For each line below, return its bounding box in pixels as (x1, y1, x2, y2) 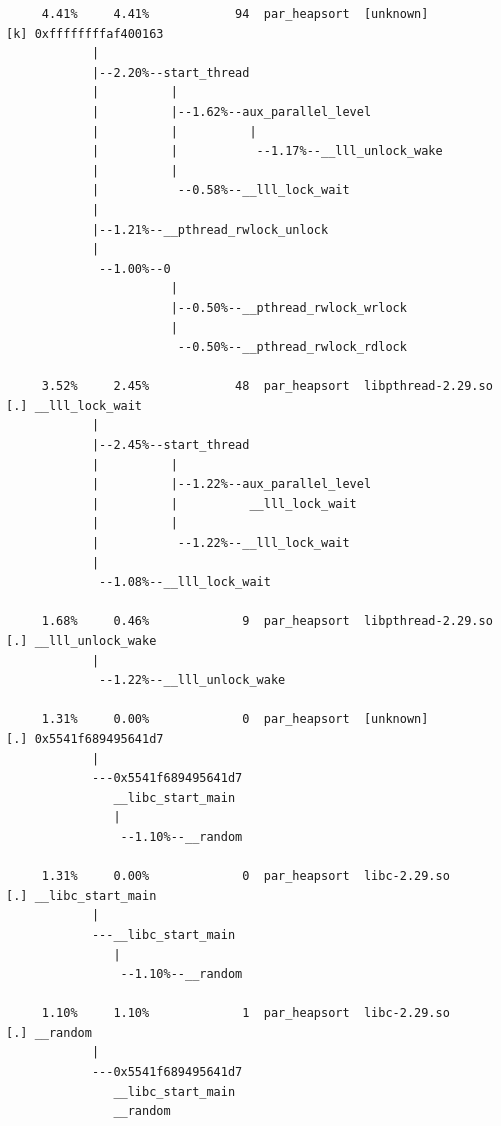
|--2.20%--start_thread (91, 65, 250, 80)
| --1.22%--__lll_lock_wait (91, 536, 350, 551)
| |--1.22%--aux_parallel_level (91, 477, 372, 492)
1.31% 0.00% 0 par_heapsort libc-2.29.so (41, 869, 450, 884)
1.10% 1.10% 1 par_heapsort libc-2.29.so (41, 1006, 450, 1021)
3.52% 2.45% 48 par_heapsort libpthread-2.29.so (41, 379, 493, 394)
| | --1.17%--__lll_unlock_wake (91, 144, 443, 159)
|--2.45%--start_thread (91, 438, 250, 453)
